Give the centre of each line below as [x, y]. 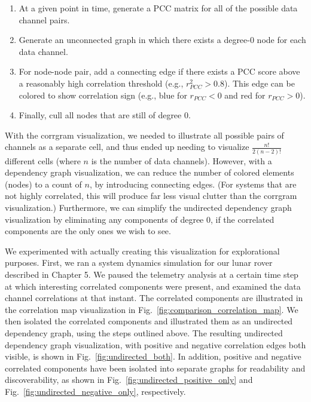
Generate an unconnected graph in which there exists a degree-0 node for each [162, 40]
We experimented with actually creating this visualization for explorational [142, 251]
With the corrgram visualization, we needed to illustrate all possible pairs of [144, 135]
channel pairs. [44, 19]
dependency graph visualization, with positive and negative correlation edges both [155, 344]
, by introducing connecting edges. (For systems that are [193, 184]
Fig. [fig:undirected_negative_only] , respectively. [95, 391]
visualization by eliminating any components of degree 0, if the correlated [140, 219]
